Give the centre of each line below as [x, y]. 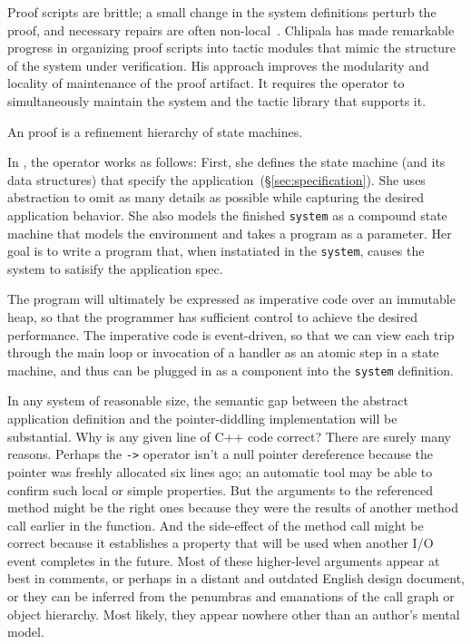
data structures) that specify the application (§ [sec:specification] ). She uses [216, 179]
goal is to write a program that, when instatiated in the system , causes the [216, 251]
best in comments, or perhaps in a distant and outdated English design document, [236, 578]
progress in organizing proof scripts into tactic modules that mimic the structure [231, 48]
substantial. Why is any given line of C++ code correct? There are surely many [229, 436]
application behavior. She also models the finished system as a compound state [227, 215]
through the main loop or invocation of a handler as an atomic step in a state [223, 352]
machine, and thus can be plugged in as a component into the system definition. [231, 370]
